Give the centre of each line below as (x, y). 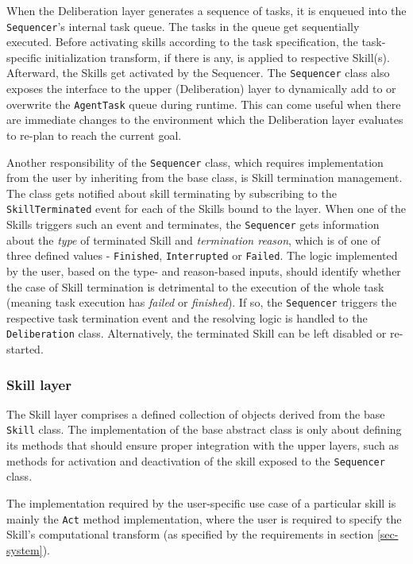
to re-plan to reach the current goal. (94, 135)
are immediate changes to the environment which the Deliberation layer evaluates (205, 120)
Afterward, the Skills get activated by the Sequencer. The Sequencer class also (198, 73)
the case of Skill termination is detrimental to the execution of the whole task (195, 286)
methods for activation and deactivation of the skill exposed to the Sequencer (196, 460)
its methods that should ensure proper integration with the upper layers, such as (203, 445)
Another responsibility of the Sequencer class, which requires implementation (195, 162)
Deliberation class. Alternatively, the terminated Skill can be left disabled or (197, 333)
